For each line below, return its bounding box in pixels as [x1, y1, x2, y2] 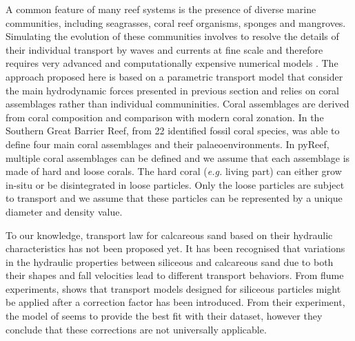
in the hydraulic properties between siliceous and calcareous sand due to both [6, 254, 334, 269]
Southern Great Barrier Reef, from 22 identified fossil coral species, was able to [6, 123, 340, 138]
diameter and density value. [6, 204, 123, 218]
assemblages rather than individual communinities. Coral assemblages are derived [6, 96, 349, 111]
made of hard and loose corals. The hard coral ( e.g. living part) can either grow [6, 164, 342, 178]
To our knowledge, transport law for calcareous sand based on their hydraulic [6, 227, 333, 242]
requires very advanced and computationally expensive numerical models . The [6, 56, 338, 70]
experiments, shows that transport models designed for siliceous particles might [6, 281, 341, 296]
